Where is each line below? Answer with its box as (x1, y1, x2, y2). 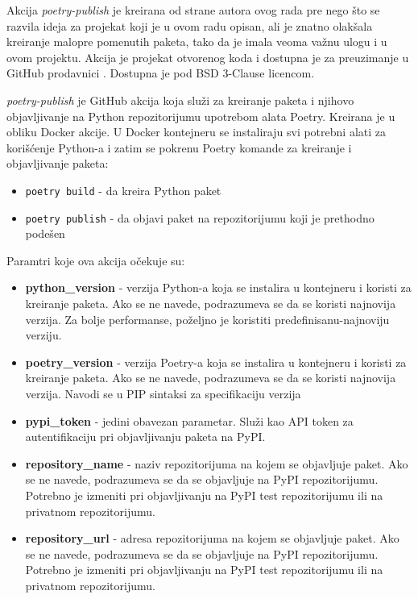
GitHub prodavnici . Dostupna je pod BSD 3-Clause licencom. (6, 64, 315, 81)
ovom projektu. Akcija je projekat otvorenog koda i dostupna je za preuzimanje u (6, 48, 409, 65)
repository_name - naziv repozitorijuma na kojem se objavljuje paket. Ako (25, 455, 408, 472)
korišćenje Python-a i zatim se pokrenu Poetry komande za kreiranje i (6, 139, 352, 156)
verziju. (25, 327, 62, 343)
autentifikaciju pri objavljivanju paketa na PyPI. (25, 428, 266, 445)
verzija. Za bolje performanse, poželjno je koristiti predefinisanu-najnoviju (25, 310, 390, 327)
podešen (25, 225, 65, 242)
